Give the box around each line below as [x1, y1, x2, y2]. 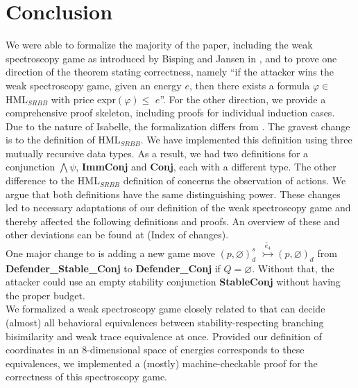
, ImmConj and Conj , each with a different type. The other [76, 159, 336, 174]
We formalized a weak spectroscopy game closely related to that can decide [6, 301, 325, 316]
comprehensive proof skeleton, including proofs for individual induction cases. [6, 105, 335, 120]
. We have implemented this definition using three [140, 132, 352, 147]
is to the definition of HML [6, 132, 121, 147]
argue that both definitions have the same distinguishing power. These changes [6, 186, 341, 201]
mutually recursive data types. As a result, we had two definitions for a [6, 145, 309, 160]
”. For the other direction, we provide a [160, 91, 326, 106]
